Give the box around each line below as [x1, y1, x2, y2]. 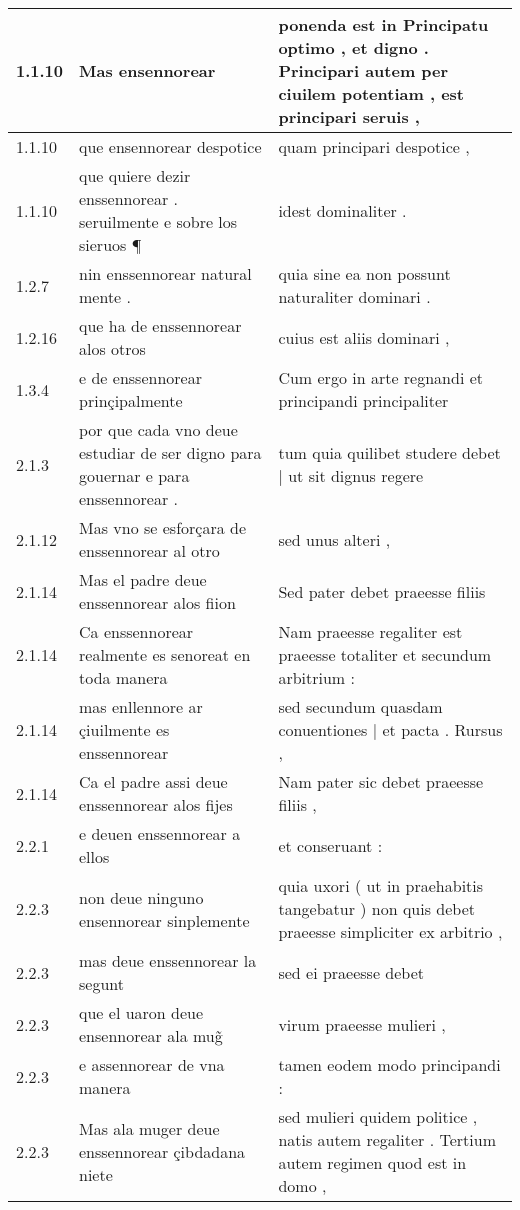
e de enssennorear [79, 366, 202, 389]
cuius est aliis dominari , [278, 325, 450, 349]
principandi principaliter [278, 389, 449, 412]
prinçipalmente [79, 389, 183, 412]
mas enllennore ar [79, 695, 203, 718]
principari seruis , [278, 105, 420, 128]
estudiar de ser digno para [79, 441, 262, 464]
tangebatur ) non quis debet [278, 897, 476, 920]
